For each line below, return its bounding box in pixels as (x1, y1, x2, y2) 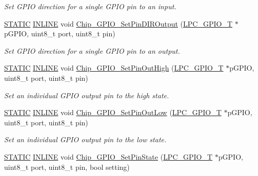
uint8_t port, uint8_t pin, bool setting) (4, 161, 130, 172)
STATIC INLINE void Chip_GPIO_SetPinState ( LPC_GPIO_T (4, 151, 213, 162)
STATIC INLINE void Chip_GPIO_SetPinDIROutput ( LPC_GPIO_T (4, 18, 233, 29)
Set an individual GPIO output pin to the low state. (4, 134, 167, 145)
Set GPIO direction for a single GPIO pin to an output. (4, 45, 180, 56)
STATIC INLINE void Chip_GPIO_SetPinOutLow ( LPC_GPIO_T (4, 107, 222, 118)
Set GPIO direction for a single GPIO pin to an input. (4, 1, 176, 11)
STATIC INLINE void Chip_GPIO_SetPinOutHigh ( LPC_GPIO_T (4, 62, 224, 73)
